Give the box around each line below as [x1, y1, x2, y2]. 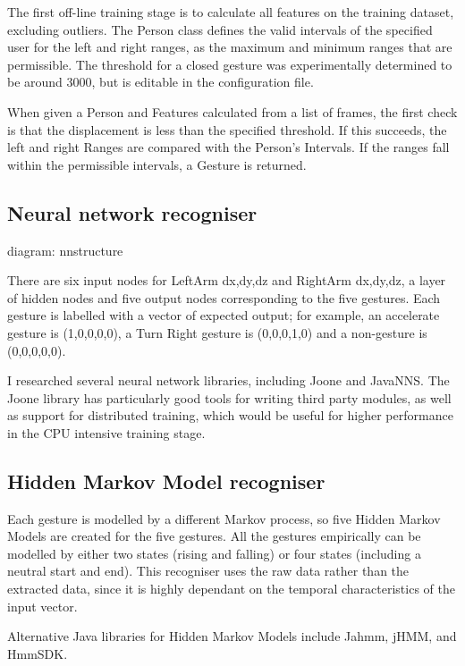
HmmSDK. [7, 644, 68, 662]
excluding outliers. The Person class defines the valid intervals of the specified [7, 20, 433, 38]
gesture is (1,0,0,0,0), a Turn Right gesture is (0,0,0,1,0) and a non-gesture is [7, 323, 427, 341]
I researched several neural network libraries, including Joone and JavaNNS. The [7, 371, 450, 390]
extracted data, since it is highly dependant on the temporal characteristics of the [7, 579, 455, 598]
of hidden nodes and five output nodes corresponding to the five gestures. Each [7, 288, 441, 307]
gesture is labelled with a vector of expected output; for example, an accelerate [7, 306, 440, 325]
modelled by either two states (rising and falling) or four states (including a [7, 544, 421, 562]
